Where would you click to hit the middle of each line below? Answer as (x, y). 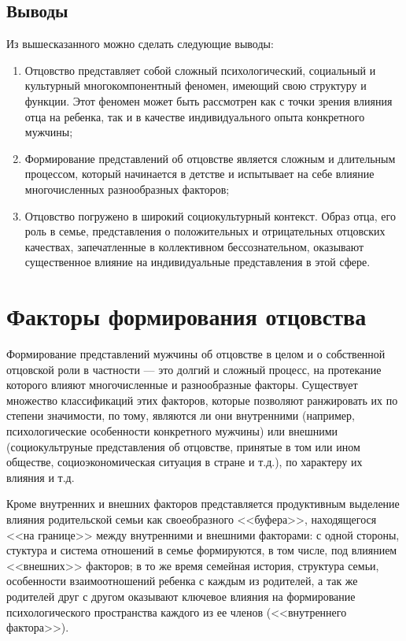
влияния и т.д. (41, 477)
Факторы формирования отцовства (186, 316)
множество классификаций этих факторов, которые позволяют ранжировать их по (202, 400)
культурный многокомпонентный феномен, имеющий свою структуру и (196, 85)
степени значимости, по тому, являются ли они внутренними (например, (181, 415)
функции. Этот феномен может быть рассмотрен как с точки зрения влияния (209, 100)
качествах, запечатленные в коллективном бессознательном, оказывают (194, 246)
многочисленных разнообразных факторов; (127, 189)
